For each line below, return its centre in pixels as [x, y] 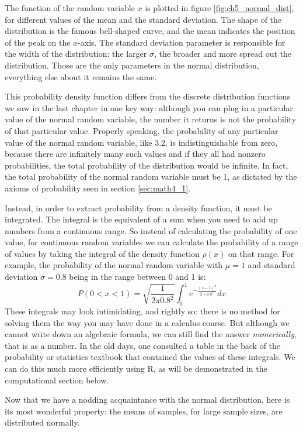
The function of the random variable [70, 8]
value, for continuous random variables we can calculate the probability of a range [151, 242]
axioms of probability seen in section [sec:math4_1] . [98, 188]
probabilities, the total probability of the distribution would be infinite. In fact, [147, 165]
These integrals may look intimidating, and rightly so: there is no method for [142, 311]
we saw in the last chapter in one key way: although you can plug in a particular [149, 107]
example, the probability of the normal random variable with [114, 265]
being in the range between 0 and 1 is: [137, 277]
